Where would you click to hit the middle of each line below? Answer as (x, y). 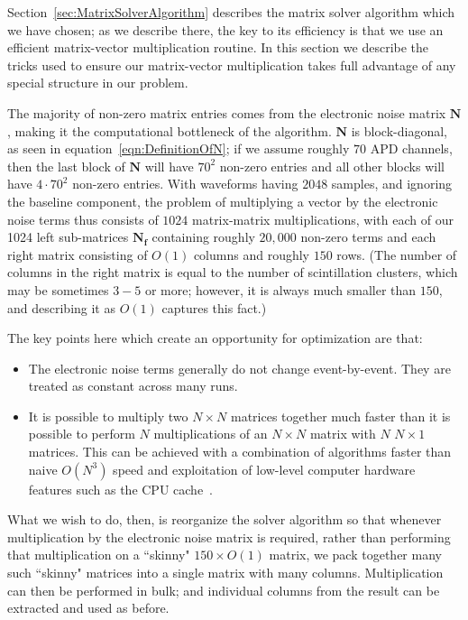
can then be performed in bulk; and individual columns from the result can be (224, 590)
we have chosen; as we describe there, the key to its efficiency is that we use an (225, 29)
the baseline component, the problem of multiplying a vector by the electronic (223, 201)
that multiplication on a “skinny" (99, 555)
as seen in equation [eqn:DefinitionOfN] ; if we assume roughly (179, 148)
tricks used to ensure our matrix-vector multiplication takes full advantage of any (232, 65)
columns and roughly (251, 254)
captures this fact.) (214, 307)
